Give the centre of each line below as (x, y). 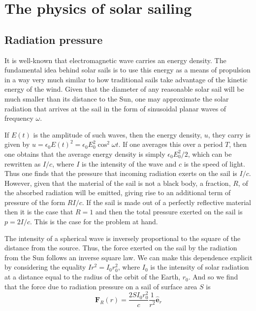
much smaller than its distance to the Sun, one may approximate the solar (117, 98)
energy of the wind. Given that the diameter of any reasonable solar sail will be (124, 89)
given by (17, 144)
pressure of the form (35, 202)
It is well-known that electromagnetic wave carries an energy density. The (115, 60)
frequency (19, 118)
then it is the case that (39, 212)
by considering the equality (45, 267)
